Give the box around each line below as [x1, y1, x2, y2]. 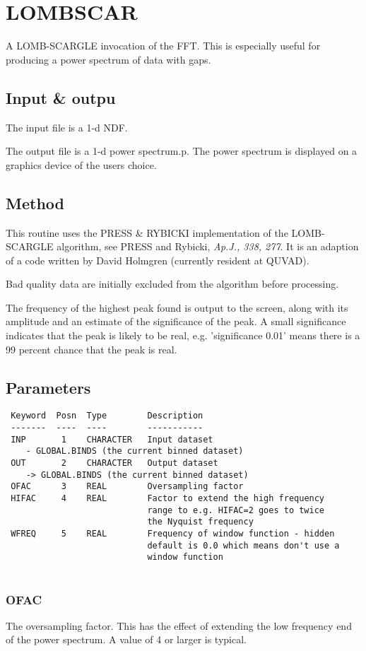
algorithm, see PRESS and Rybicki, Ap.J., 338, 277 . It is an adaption [57, 239, 359, 254]
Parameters [6, 376, 91, 398]
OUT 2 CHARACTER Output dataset [11, 458, 218, 469]
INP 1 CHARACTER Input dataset [11, 434, 213, 445]
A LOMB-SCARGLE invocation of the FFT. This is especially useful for [6, 38, 321, 53]
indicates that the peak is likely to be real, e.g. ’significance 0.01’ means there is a [6, 328, 360, 343]
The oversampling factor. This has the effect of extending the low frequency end [6, 618, 352, 633]
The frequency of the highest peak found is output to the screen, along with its [6, 300, 348, 315]
